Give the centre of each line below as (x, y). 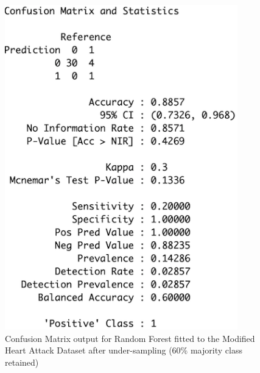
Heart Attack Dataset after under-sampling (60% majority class (124, 350)
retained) (22, 362)
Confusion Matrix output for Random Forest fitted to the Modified (130, 338)
